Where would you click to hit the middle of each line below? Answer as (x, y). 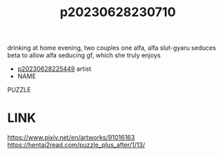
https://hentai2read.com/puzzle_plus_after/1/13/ (76, 145)
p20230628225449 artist (54, 69)
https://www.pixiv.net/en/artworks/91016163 (71, 138)
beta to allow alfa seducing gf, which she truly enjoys (84, 55)
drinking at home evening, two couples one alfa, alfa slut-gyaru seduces (111, 48)
